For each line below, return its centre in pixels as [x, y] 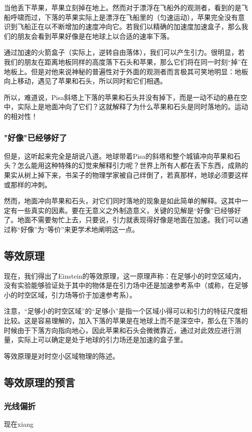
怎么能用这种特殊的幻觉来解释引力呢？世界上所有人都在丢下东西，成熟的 [133, 165]
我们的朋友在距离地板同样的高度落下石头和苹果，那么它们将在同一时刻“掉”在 [126, 61]
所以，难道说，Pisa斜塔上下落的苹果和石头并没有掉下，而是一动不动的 [115, 97]
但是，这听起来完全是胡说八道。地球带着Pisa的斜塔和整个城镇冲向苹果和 [119, 156]
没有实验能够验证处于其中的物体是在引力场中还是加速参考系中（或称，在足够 [126, 285]
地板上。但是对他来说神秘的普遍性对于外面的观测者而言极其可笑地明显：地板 [126, 71]
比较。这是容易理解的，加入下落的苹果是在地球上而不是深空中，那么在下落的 [126, 321]
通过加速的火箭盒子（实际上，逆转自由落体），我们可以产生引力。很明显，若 [124, 52]
